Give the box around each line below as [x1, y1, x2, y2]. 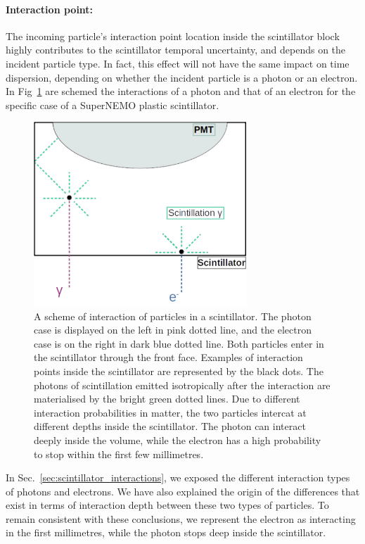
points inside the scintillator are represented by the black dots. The [34, 363, 324, 378]
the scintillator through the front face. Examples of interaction [34, 350, 303, 365]
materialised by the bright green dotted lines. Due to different [34, 391, 300, 406]
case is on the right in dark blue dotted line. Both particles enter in [34, 336, 324, 350]
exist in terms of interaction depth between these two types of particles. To [6, 498, 329, 512]
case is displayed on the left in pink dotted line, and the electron [34, 322, 312, 337]
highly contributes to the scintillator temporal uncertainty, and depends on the [6, 42, 346, 57]
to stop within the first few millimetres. [34, 446, 204, 461]
